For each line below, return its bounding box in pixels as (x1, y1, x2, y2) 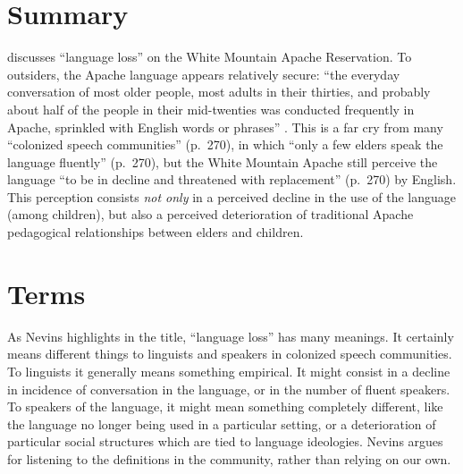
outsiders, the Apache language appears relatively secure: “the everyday (7, 64, 400, 83)
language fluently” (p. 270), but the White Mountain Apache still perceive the (7, 152, 438, 171)
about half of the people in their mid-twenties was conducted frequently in (7, 99, 415, 118)
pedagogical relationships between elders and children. (7, 223, 304, 241)
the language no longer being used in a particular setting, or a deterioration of (7, 414, 436, 433)
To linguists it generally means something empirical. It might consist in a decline (7, 361, 450, 380)
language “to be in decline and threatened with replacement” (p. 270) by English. (7, 170, 457, 189)
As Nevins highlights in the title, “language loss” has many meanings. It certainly (7, 326, 454, 345)
